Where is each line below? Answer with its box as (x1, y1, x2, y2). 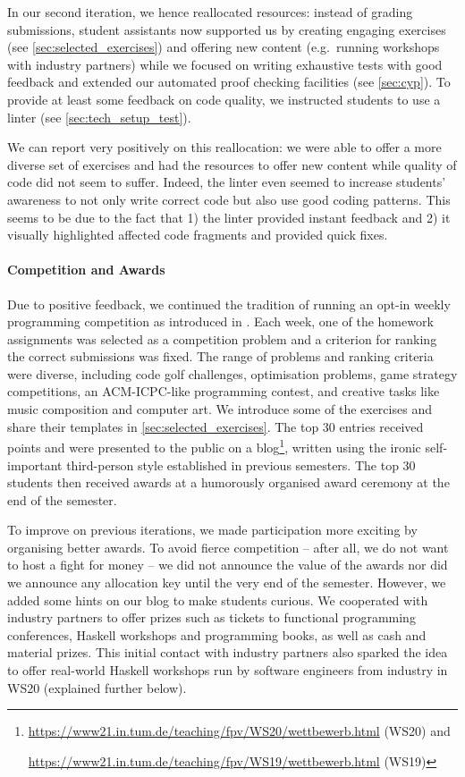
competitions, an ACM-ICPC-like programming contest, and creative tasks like (7, 382, 440, 401)
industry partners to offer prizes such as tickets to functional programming (7, 608, 416, 627)
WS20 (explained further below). (7, 678, 187, 697)
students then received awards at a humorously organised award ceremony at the (7, 473, 450, 492)
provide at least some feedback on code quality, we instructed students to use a (7, 89, 441, 108)
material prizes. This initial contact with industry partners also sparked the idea (7, 643, 448, 662)
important (7, 455, 63, 474)
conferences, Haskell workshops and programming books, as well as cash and (7, 625, 427, 644)
